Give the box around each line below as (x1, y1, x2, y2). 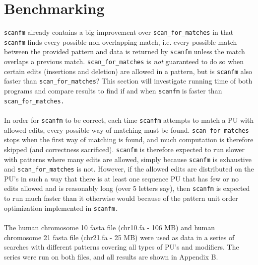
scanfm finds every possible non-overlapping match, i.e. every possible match (4, 36, 237, 47)
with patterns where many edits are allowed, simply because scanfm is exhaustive (4, 154, 252, 164)
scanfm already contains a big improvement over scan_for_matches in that (4, 27, 234, 37)
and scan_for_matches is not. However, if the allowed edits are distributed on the (4, 164, 254, 174)
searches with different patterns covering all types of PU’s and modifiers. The (4, 242, 239, 252)
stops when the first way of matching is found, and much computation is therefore (4, 134, 254, 145)
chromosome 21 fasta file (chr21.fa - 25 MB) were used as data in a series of (4, 232, 235, 242)
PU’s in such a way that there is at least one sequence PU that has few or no (4, 173, 239, 183)
